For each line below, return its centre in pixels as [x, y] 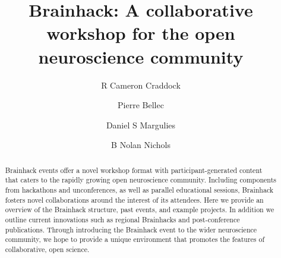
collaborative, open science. [47, 249]
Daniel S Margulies [141, 125]
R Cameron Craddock [141, 85]
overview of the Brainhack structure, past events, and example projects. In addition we [140, 210]
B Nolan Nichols [141, 145]
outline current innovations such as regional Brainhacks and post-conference [122, 219]
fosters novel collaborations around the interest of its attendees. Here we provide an [134, 199]
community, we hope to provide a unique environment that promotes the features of [135, 239]
